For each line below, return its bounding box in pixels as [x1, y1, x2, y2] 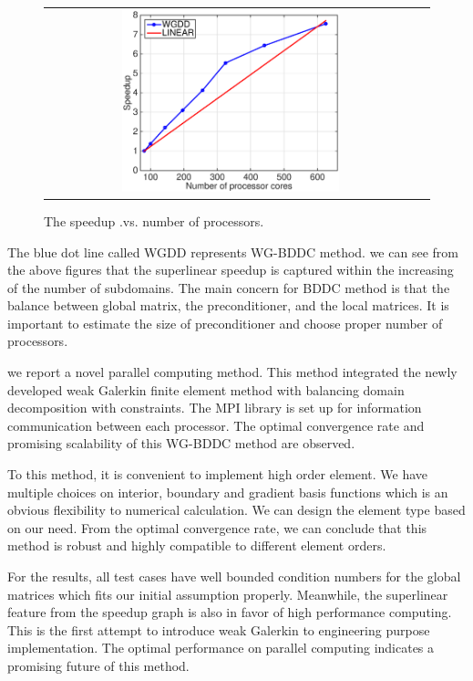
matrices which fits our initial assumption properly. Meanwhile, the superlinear [7, 584, 448, 603]
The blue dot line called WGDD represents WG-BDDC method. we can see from [7, 242, 458, 261]
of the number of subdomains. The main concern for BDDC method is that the [7, 278, 450, 297]
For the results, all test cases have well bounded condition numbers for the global [7, 567, 461, 585]
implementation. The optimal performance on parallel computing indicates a [7, 638, 435, 657]
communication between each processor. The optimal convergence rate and [7, 415, 425, 435]
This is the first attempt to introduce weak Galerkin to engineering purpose [7, 620, 430, 639]
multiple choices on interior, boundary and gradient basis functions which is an [7, 482, 448, 501]
